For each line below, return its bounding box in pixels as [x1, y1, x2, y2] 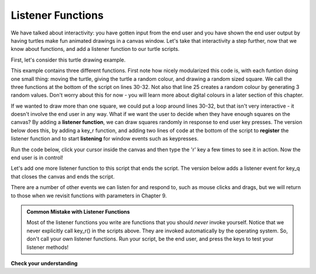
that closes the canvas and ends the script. [11, 173, 115, 180]
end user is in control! [11, 154, 64, 161]
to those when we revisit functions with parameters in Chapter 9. [11, 192, 167, 199]
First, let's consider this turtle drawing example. [11, 56, 126, 63]
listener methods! [26, 244, 69, 251]
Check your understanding [11, 259, 78, 266]
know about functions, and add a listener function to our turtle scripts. [11, 46, 180, 53]
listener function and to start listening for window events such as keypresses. [11, 135, 199, 142]
